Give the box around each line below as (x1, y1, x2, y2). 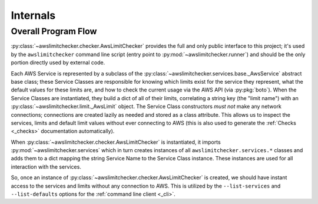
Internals (11, 9, 56, 22)
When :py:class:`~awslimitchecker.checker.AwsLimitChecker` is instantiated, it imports (11, 139, 221, 146)
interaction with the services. (11, 163, 82, 170)
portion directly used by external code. (11, 59, 105, 66)
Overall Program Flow (11, 26, 97, 37)
